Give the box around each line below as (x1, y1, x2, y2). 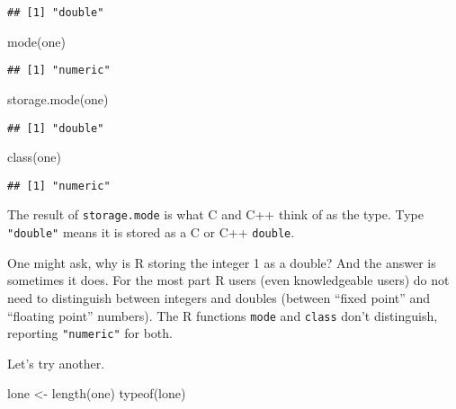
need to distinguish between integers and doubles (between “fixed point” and (7, 288, 431, 307)
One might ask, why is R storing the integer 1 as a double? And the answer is (7, 253, 436, 271)
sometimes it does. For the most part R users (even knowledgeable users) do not (7, 271, 450, 289)
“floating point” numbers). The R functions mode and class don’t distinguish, (7, 306, 438, 325)
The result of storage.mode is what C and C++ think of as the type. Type (7, 205, 425, 224)
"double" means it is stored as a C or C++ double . (7, 223, 295, 242)
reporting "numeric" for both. (7, 324, 173, 342)
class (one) (7, 147, 62, 166)
